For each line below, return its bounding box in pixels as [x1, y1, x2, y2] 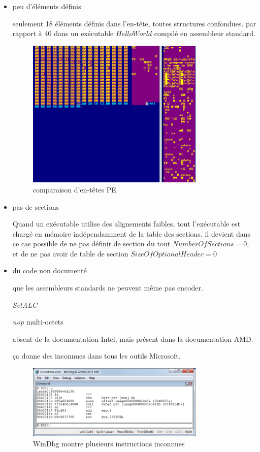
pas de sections [12, 201, 59, 212]
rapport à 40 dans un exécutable [12, 28, 114, 39]
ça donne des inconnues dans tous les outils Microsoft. [12, 350, 181, 361]
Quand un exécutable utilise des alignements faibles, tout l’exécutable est [12, 218, 241, 229]
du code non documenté [12, 265, 87, 276]
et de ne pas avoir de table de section [12, 248, 128, 259]
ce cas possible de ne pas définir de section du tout [12, 238, 171, 249]
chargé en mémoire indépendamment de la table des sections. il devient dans [12, 228, 250, 239]
